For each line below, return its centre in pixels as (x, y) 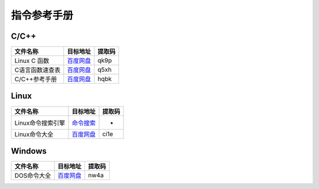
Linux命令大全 (34, 134)
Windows (29, 151)
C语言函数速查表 (38, 70)
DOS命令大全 (33, 175)
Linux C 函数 (32, 61)
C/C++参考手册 (36, 79)
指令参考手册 (42, 15)
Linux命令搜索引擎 (40, 122)
